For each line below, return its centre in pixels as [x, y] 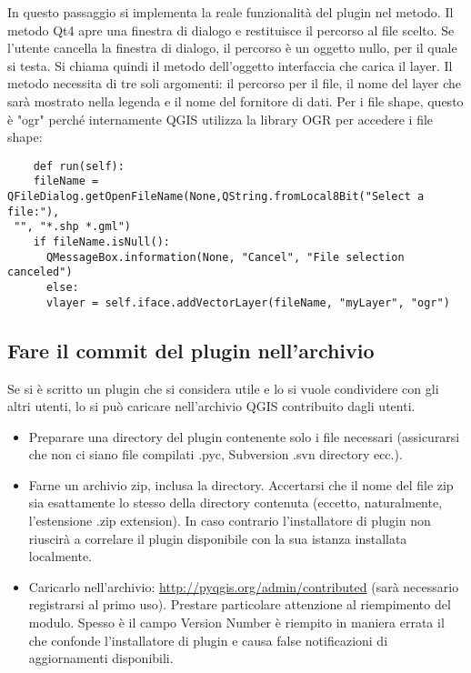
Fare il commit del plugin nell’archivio [191, 350]
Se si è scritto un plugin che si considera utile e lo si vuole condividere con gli [223, 388]
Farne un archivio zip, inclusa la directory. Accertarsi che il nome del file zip [241, 484]
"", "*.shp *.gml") [73, 227]
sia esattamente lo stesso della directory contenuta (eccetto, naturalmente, [235, 502]
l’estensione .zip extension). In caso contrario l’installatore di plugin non [230, 521]
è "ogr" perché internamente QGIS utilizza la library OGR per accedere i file [220, 119]
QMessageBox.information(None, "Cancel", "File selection [225, 257]
